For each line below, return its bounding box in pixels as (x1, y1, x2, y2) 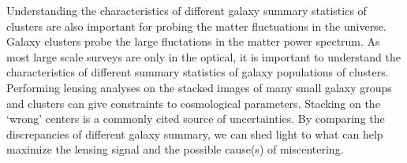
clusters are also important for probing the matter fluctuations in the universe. (6, 17, 386, 34)
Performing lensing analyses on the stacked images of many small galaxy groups (6, 79, 392, 95)
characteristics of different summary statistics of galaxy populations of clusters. (6, 64, 389, 80)
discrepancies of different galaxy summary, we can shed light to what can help (6, 125, 383, 142)
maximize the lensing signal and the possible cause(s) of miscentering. (6, 141, 344, 157)
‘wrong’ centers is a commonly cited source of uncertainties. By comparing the (6, 110, 385, 127)
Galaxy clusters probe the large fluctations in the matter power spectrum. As (6, 33, 380, 50)
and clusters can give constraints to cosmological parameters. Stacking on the (6, 94, 380, 111)
